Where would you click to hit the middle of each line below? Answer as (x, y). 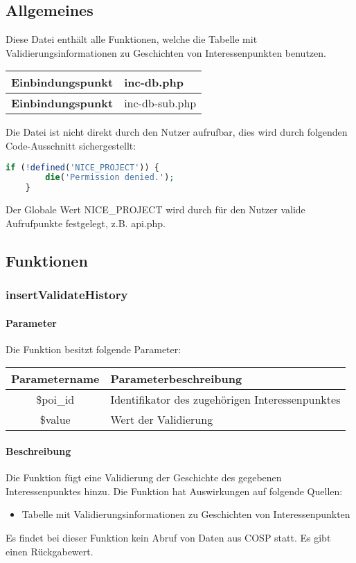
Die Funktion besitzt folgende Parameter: (94, 349)
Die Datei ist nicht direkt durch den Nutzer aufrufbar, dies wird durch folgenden (177, 132)
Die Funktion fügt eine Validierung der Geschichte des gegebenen (144, 477)
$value (55, 420)
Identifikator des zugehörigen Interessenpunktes (225, 400)
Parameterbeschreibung (176, 379)
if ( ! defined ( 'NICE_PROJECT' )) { (82, 167)
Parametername (55, 379)
